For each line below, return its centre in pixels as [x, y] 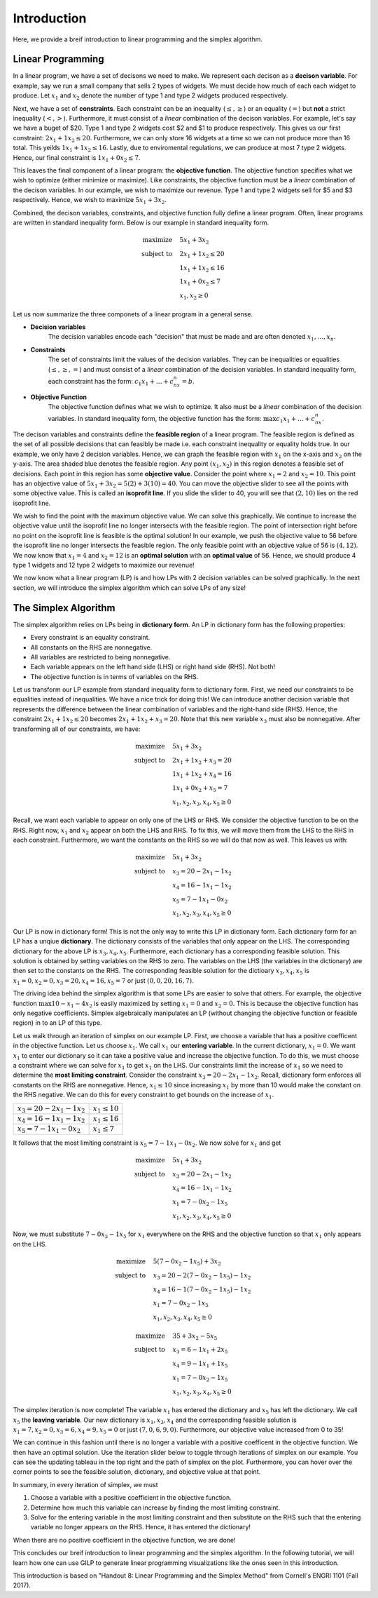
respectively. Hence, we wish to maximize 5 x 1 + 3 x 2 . [90, 201]
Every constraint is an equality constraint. [90, 638]
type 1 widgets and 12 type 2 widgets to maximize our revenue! [104, 565]
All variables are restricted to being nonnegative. [100, 657]
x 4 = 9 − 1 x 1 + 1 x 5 [200, 1364]
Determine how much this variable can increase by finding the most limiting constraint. [155, 1508]
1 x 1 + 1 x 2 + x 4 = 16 [202, 775]
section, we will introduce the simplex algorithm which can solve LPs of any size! [129, 587]
